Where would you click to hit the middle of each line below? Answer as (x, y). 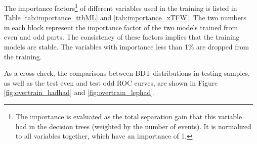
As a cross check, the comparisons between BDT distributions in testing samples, (127, 73)
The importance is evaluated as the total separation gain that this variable (129, 116)
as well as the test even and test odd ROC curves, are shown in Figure (111, 82)
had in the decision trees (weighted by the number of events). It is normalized (133, 126)
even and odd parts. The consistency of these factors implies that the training (122, 37)
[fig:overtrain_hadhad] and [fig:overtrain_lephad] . (80, 92)
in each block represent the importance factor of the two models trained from (121, 27)
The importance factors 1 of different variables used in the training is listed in (121, 7)
